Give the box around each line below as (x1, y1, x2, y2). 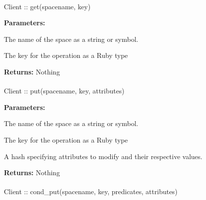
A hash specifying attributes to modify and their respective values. (4, 151, 203, 161)
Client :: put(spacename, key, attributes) (4, 86, 124, 96)
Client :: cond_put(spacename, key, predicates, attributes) (4, 186, 178, 197)
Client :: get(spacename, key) (4, 1, 91, 11)
